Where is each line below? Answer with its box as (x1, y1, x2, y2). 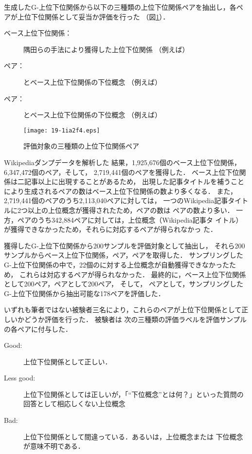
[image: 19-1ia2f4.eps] (23, 127, 100, 134)
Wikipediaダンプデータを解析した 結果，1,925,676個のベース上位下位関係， (4, 157, 241, 167)
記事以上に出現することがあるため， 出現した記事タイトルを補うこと (24, 176, 244, 187)
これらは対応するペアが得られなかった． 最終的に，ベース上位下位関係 (19, 269, 246, 279)
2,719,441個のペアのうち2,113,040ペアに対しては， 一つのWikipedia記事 (4, 195, 228, 206)
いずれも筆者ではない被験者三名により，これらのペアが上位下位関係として (4, 304, 242, 315)
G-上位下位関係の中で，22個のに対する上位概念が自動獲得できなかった (4, 259, 230, 269)
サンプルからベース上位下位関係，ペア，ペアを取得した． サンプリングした (4, 250, 243, 260)
